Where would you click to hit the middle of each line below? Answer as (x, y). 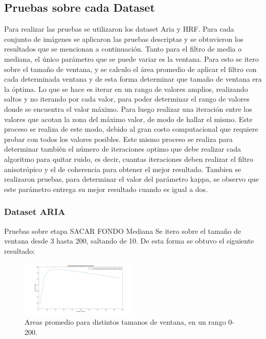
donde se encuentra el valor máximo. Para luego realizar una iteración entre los (128, 108)
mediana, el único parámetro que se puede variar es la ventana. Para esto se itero (131, 58)
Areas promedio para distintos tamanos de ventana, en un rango (125, 321)
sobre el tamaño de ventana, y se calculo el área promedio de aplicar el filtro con (130, 69)
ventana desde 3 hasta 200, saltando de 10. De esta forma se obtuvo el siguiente (129, 241)
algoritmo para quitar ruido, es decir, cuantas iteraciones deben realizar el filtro (129, 159)
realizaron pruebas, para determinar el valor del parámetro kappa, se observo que (132, 179)
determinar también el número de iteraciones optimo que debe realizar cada (123, 149)
